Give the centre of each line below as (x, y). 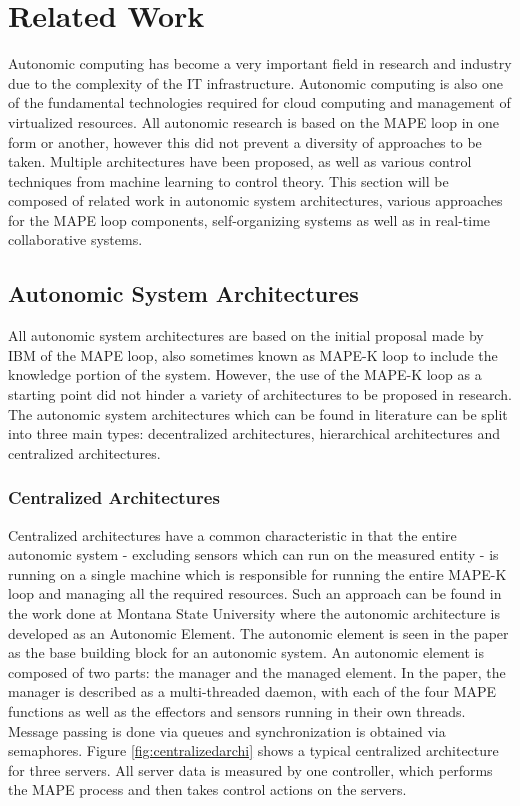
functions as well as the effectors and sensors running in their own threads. (237, 710)
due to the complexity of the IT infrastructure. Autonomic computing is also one (256, 82)
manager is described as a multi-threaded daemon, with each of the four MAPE (252, 691)
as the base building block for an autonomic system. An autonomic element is (246, 652)
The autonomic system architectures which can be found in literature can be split (258, 413)
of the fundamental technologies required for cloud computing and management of (259, 102)
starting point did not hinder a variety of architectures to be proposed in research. (260, 394)
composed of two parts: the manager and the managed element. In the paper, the (257, 671)
